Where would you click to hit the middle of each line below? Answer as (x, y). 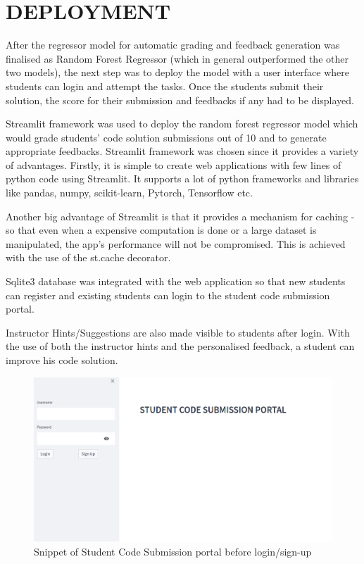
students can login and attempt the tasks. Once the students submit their (165, 86)
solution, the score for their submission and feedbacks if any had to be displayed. (180, 100)
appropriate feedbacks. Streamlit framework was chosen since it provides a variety (182, 151)
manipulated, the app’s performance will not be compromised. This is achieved (176, 243)
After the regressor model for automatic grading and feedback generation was (173, 45)
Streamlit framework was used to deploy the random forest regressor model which (182, 124)
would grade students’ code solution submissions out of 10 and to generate (166, 137)
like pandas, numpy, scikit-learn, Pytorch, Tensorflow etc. (129, 193)
